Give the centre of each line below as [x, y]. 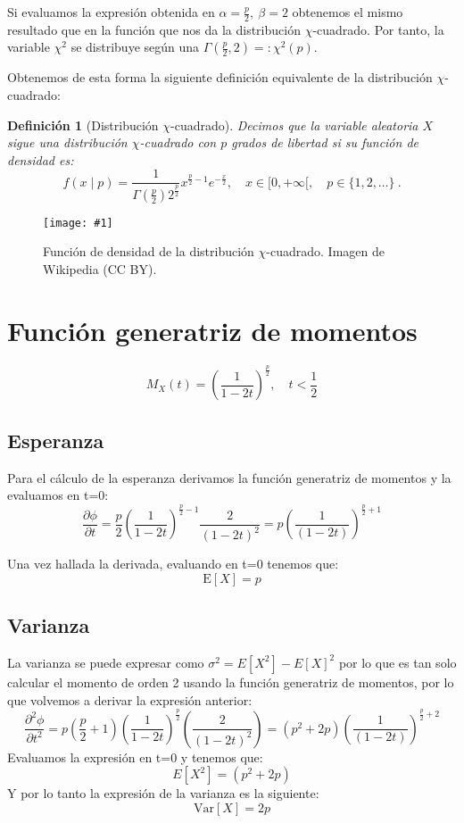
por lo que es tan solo [398, 662]
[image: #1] [78, 223]
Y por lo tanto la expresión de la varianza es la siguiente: [163, 793]
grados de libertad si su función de [325, 142]
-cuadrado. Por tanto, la [378, 29]
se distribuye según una [135, 47]
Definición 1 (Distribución [83, 125]
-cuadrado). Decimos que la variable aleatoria [294, 125]
